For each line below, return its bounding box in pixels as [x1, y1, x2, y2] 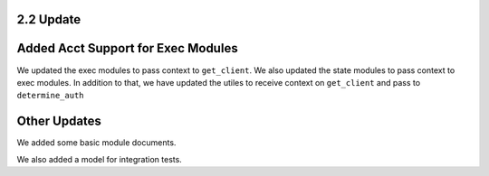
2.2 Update [16, 12, 81, 27]
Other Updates [16, 114, 101, 129]
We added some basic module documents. [16, 137, 177, 148]
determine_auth [16, 90, 85, 101]
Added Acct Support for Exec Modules [16, 41, 239, 56]
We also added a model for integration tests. [16, 153, 183, 164]
